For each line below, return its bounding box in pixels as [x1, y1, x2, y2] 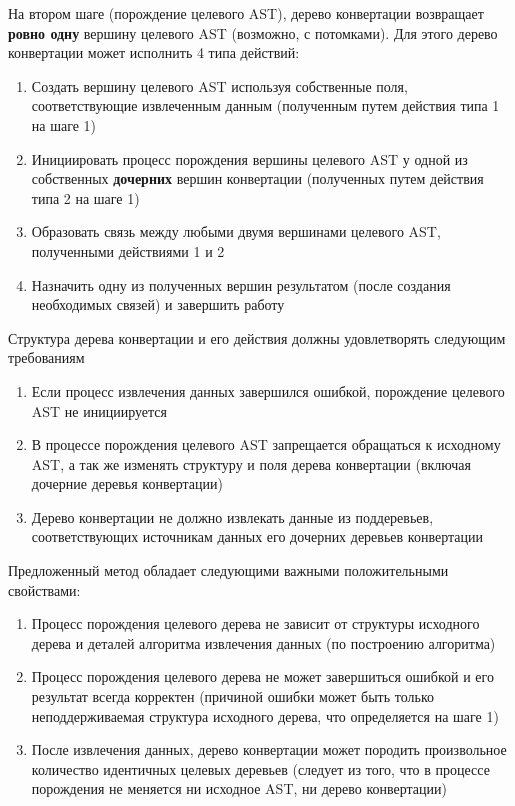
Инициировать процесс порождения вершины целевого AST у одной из [31, 148, 468, 169]
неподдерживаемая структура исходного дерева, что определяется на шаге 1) [31, 705, 499, 726]
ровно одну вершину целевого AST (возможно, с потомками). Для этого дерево [8, 22, 498, 43]
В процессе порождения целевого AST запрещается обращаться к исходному [31, 434, 501, 455]
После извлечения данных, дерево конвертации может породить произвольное [31, 739, 507, 760]
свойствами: [8, 579, 81, 600]
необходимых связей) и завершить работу [31, 294, 285, 315]
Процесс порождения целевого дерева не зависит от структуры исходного [31, 613, 480, 634]
